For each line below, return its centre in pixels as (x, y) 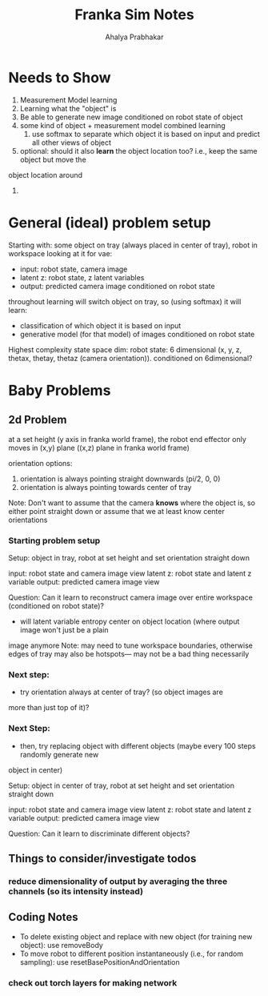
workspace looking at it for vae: (60, 253)
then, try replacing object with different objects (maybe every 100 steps (138, 745)
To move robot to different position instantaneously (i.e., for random (132, 954)
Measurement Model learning (68, 100)
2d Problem (38, 420)
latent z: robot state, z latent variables (82, 277)
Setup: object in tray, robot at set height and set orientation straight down (129, 557)
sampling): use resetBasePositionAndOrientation (100, 962)
